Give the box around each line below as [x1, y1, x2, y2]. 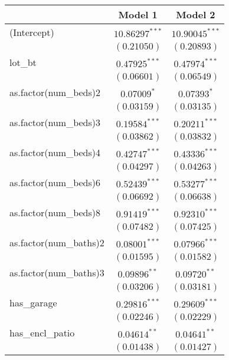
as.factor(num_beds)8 [9, 206, 101, 219]
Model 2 [176, 8, 215, 21]
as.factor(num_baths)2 [9, 236, 104, 249]
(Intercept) [9, 25, 54, 39]
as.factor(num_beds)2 [9, 85, 101, 99]
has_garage [9, 296, 57, 309]
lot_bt [9, 55, 37, 69]
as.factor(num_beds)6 [9, 176, 101, 189]
